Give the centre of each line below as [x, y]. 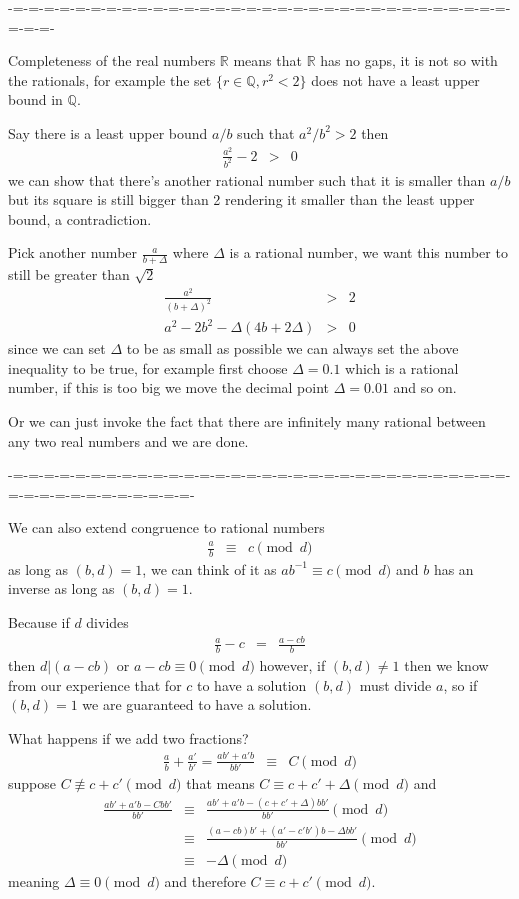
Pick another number [73, 252]
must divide [395, 684]
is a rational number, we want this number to [368, 252]
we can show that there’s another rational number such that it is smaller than [247, 179]
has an [453, 568]
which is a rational [402, 367]
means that [267, 60]
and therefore [205, 880]
